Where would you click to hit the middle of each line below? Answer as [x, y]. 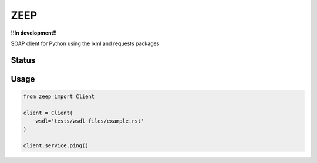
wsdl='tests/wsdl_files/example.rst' [90, 121]
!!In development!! [34, 33]
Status [23, 60]
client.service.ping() [56, 146]
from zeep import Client [59, 96]
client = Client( [48, 113]
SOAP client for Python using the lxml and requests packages [85, 43]
